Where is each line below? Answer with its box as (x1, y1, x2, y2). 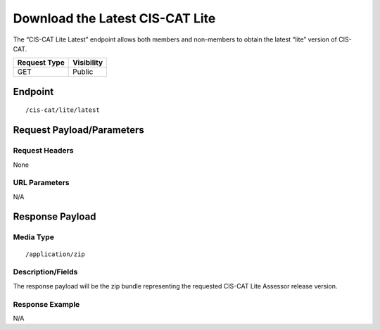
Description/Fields (13, 267, 78, 277)
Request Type (17, 58, 65, 68)
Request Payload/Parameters (13, 124, 144, 137)
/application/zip (25, 250, 85, 258)
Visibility (72, 58, 103, 68)
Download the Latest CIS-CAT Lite (13, 11, 216, 26)
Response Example (13, 299, 80, 309)
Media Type (13, 232, 54, 242)
